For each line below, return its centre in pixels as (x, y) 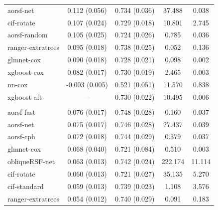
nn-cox (18, 84)
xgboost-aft (25, 97)
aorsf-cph (21, 136)
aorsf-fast (22, 111)
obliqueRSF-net (31, 161)
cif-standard (26, 186)
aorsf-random (28, 35)
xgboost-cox (26, 72)
